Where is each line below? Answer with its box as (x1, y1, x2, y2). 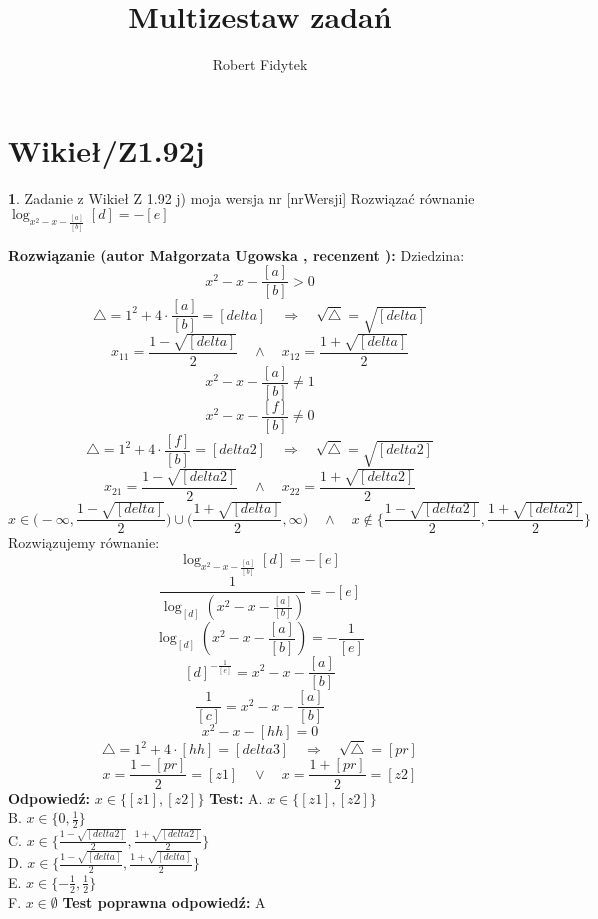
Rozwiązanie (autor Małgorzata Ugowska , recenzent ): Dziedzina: (8, 244, 465, 265)
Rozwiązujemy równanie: (8, 532, 160, 553)
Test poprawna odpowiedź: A (62, 891, 266, 912)
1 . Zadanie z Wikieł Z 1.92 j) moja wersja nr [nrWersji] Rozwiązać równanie (8, 187, 475, 208)
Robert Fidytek (212, 54, 308, 75)
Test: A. (209, 787, 263, 808)
